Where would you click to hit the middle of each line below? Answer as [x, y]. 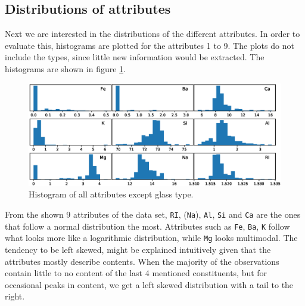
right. [15, 296]
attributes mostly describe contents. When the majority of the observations [142, 261]
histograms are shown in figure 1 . [65, 68]
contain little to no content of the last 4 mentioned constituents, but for [136, 273]
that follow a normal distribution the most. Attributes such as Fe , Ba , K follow [147, 226]
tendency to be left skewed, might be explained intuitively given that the [138, 249]
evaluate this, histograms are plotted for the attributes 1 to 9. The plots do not [150, 45]
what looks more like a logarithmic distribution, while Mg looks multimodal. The [151, 238]
